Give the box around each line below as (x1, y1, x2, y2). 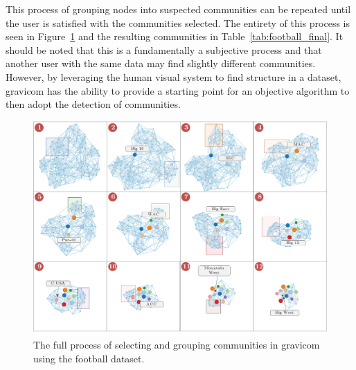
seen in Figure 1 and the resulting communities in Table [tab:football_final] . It (6, 29, 344, 44)
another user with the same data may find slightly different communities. (6, 56, 316, 71)
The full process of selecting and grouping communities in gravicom (33, 337, 320, 352)
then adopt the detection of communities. (6, 97, 181, 111)
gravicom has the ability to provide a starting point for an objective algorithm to (6, 83, 350, 98)
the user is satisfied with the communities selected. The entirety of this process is (6, 15, 350, 30)
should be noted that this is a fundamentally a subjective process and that (6, 42, 322, 57)
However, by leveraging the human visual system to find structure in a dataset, (6, 69, 341, 84)
